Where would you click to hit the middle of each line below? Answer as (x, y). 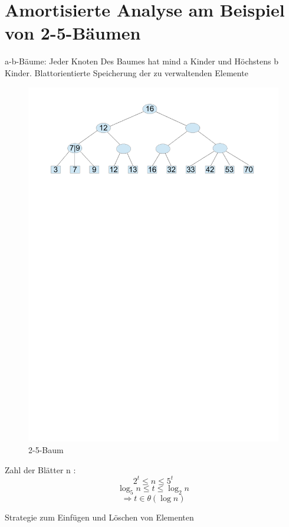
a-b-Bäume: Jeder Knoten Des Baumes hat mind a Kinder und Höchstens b (142, 61)
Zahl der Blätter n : (40, 469)
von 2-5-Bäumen (73, 33)
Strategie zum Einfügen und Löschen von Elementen (99, 517)
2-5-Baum (46, 450)
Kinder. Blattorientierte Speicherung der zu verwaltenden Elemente (127, 72)
